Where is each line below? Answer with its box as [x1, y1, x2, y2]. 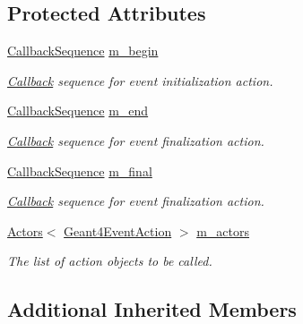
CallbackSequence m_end [7, 101, 149, 120]
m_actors [196, 221, 250, 240]
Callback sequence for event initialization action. [7, 71, 273, 90]
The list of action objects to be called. [7, 252, 212, 270]
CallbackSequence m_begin [7, 41, 159, 60]
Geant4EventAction [64, 221, 172, 240]
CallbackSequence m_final [7, 161, 152, 180]
